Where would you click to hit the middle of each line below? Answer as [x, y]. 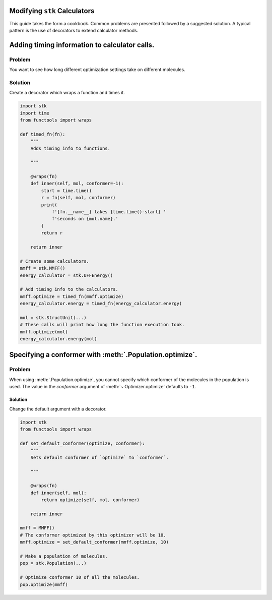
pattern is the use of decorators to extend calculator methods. [74, 30]
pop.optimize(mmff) [44, 584]
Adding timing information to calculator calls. [82, 45]
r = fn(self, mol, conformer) [78, 198]
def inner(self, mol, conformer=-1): [77, 184]
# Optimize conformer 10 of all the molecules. [80, 578]
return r [52, 233]
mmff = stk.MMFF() [43, 268]
